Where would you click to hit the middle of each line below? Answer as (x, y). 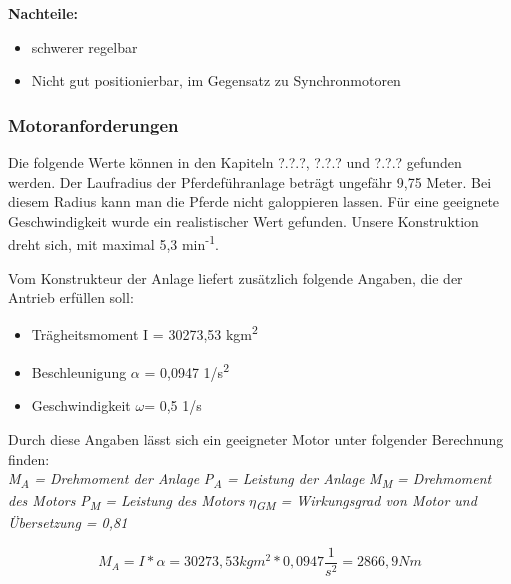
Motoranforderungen (93, 124)
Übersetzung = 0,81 (68, 522)
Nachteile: (43, 13)
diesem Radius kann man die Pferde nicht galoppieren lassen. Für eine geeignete (254, 201)
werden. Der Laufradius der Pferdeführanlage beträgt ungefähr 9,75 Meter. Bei (250, 181)
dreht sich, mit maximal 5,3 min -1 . (113, 243)
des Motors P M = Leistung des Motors (126, 502)
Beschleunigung (79, 371)
